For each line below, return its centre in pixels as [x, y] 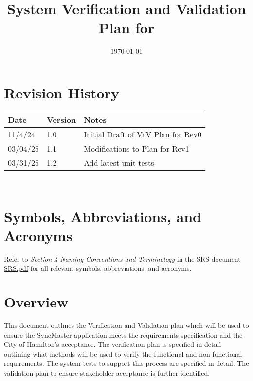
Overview [36, 302]
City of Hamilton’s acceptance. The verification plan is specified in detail [113, 344]
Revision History [62, 92]
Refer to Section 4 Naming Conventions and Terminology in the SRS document [122, 258]
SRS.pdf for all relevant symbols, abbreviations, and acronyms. [98, 268]
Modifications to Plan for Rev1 [136, 148]
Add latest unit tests [119, 162]
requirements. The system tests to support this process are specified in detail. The [126, 363]
